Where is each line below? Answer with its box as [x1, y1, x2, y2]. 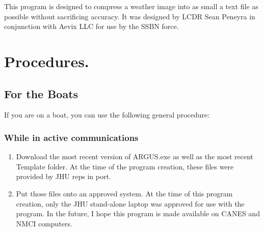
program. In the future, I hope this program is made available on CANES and [16, 208, 260, 219]
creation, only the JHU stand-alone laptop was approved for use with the [16, 198, 245, 209]
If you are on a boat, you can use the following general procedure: [4, 109, 210, 120]
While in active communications [4, 131, 139, 143]
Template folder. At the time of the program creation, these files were [16, 161, 234, 171]
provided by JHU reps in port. [16, 171, 111, 182]
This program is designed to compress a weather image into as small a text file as [4, 1, 258, 11]
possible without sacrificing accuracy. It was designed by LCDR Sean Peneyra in [4, 11, 255, 21]
